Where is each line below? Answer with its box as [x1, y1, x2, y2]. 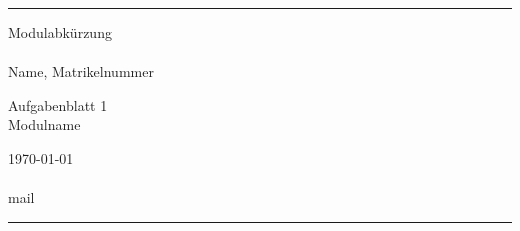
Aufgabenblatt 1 [8, 94, 108, 115]
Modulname [8, 114, 81, 135]
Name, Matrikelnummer [8, 61, 154, 82]
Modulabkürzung [8, 22, 112, 42]
